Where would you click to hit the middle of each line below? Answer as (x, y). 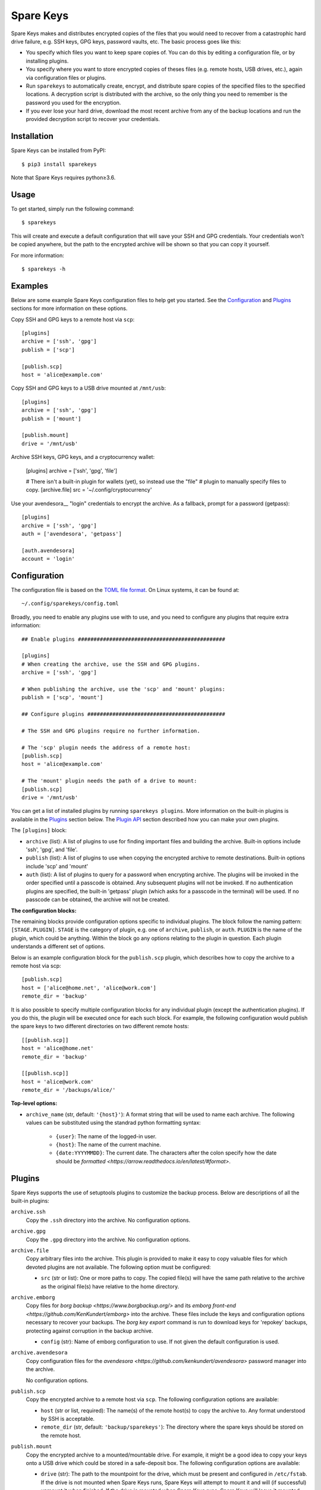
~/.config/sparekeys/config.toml (70, 604)
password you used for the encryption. (73, 103)
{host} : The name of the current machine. (108, 1145)
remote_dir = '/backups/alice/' (69, 1090)
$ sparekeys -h (44, 269)
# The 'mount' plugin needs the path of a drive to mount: (109, 781)
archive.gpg (28, 1231)
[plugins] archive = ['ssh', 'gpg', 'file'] (72, 470)
